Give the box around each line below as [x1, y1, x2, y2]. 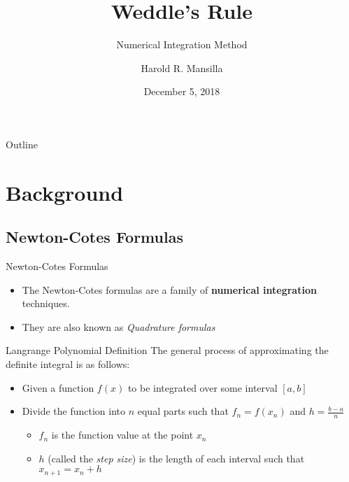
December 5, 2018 [143, 84, 220, 99]
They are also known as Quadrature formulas [22, 319, 215, 334]
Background [6, 178, 124, 206]
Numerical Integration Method [116, 37, 248, 52]
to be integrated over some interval [127, 380, 278, 395]
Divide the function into [22, 404, 126, 418]
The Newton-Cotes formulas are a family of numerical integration [22, 282, 317, 297]
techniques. [22, 296, 70, 311]
